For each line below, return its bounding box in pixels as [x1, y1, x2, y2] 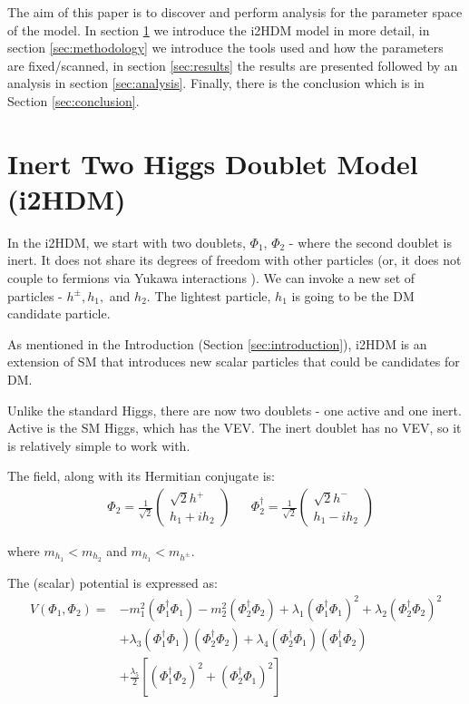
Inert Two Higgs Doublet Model [7, 144, 418, 181]
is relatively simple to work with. [7, 435, 191, 455]
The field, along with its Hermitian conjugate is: [7, 466, 275, 485]
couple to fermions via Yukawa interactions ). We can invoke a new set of [7, 269, 415, 288]
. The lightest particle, [146, 286, 271, 305]
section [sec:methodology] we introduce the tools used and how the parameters [7, 38, 444, 57]
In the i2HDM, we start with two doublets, [7, 232, 246, 251]
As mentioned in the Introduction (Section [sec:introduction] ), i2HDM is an [7, 334, 427, 353]
